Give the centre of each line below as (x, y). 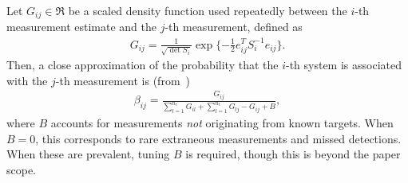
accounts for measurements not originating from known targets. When (222, 123)
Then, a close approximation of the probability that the (143, 65)
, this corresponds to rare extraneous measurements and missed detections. (218, 138)
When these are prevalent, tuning (88, 154)
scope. (22, 170)
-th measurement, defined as (234, 27)
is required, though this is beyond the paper (293, 154)
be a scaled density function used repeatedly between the (208, 10)
